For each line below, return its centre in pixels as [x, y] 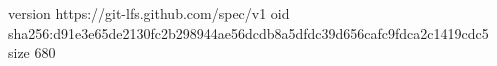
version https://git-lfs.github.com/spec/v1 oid [149, 13]
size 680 [32, 52]
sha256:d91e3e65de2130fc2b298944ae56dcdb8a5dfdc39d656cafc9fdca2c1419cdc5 [248, 32]
